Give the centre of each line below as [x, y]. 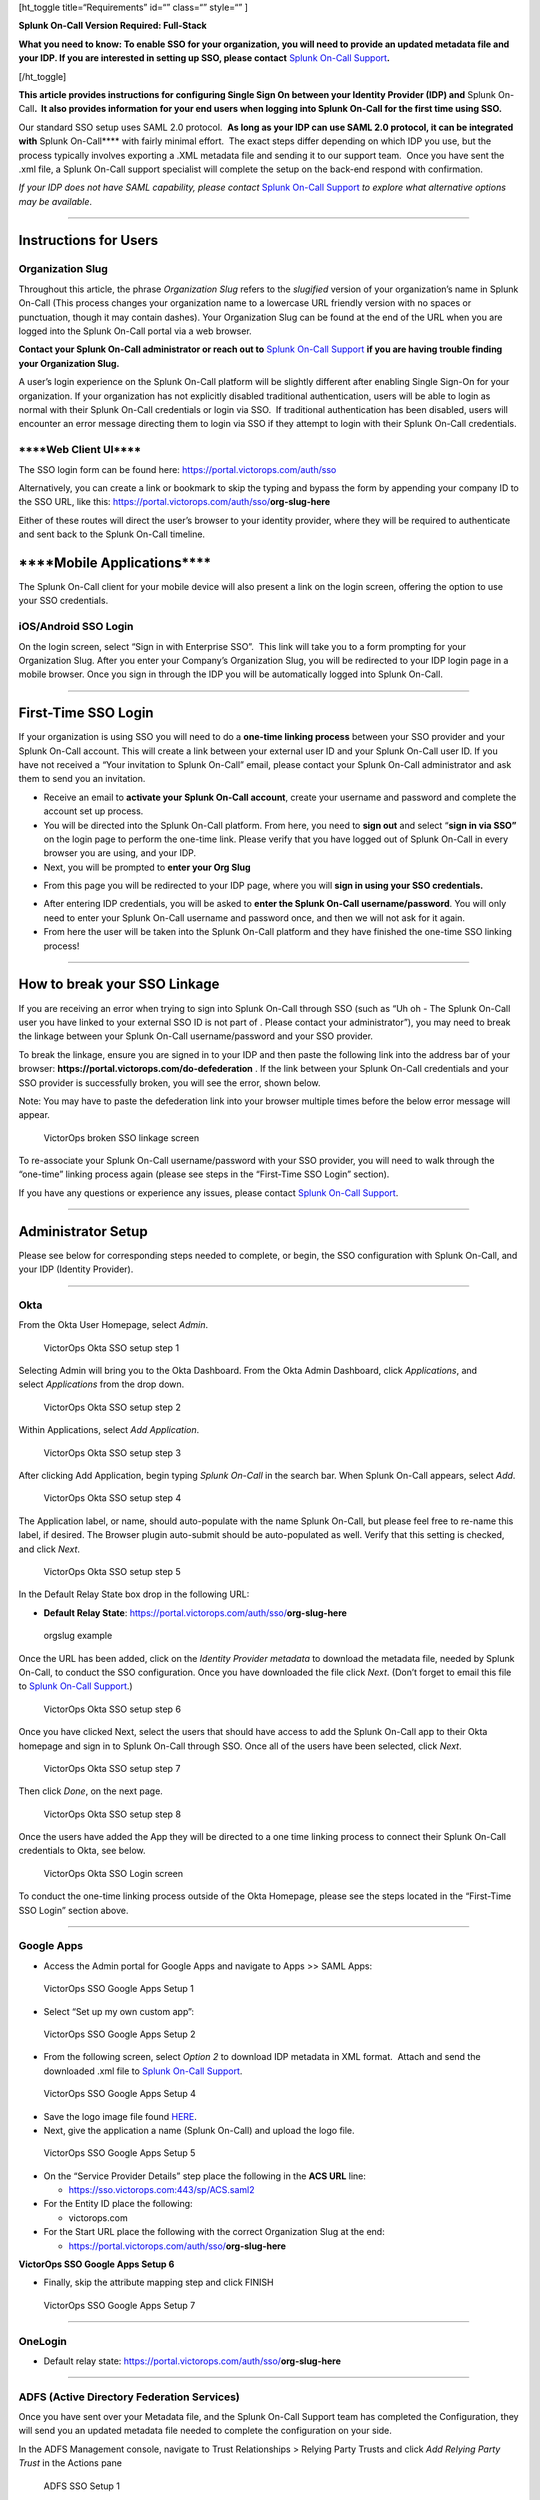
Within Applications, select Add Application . [109, 1430]
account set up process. [93, 811]
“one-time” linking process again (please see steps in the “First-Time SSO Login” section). [204, 1174]
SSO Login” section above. [73, 1910]
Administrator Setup [83, 1231]
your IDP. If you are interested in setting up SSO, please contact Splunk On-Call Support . [204, 58]
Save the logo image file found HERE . [120, 2116]
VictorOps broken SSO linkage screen [121, 1137]
